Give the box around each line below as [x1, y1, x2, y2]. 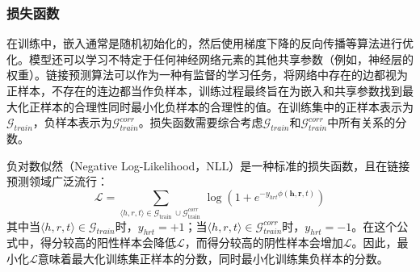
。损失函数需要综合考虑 [138, 114, 263, 131]
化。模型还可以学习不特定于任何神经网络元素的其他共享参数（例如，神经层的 [6, 50, 414, 67]
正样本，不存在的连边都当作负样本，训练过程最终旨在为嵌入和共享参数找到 [6, 82, 402, 98]
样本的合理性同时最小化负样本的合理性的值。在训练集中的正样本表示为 [40, 98, 414, 115]
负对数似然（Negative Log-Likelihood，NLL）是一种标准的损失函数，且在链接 [6, 157, 410, 174]
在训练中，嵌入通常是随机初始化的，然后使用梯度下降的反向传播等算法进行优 [6, 35, 414, 52]
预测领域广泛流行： [6, 173, 108, 190]
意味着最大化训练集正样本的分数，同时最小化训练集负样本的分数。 [37, 250, 388, 266]
